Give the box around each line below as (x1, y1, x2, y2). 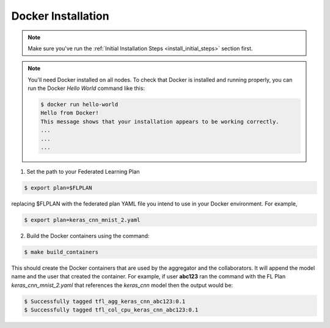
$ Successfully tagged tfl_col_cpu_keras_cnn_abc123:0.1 (24, 307, 199, 313)
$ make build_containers (24, 248, 99, 255)
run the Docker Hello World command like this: (28, 84, 145, 92)
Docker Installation (11, 9, 109, 23)
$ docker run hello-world (40, 101, 119, 108)
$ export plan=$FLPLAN (24, 184, 92, 192)
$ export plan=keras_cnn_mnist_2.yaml (24, 216, 141, 223)
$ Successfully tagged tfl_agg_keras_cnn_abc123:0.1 (24, 297, 186, 305)
